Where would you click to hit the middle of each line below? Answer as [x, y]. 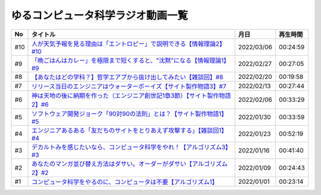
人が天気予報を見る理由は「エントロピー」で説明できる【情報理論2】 [128, 43]
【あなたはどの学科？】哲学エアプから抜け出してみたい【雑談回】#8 [127, 77]
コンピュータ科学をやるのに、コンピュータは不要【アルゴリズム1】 [125, 182]
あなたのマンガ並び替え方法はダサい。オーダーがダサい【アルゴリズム [130, 164]
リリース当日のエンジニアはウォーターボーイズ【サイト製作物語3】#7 [129, 86]
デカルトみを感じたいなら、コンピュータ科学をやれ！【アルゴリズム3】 [131, 147]
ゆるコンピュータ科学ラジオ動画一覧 [100, 15]
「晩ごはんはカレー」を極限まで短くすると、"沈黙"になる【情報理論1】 [130, 60]
